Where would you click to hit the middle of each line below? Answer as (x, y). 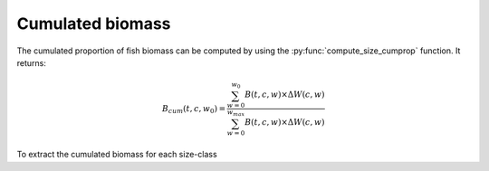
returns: (32, 62)
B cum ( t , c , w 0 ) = (194, 109)
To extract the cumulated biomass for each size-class (117, 155)
